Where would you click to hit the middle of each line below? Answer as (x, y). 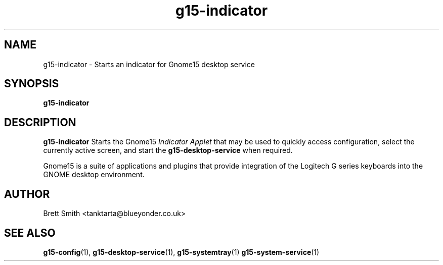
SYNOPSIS (32, 84)
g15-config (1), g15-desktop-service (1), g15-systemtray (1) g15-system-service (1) (181, 252)
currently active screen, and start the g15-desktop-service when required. (168, 150)
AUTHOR (27, 194)
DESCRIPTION (40, 122)
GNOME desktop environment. (94, 175)
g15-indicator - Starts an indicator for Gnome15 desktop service (149, 64)
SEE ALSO (30, 233)
